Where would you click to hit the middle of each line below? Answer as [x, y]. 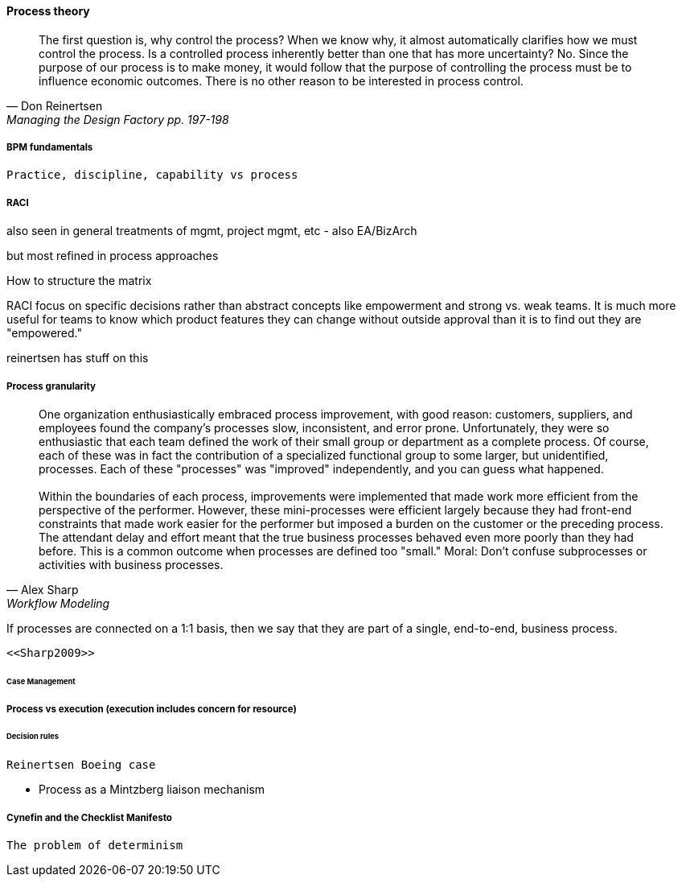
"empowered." [45, 333]
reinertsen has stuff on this [78, 358]
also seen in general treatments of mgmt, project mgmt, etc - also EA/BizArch [212, 231]
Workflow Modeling [58, 603]
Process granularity [51, 386]
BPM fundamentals [50, 147]
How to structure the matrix [79, 281]
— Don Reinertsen [55, 105]
